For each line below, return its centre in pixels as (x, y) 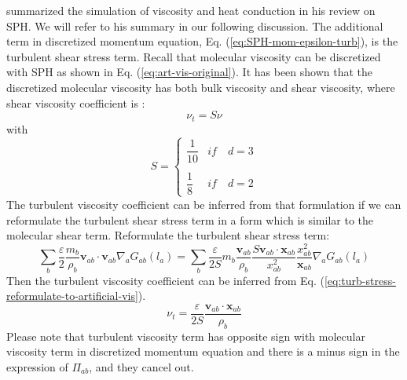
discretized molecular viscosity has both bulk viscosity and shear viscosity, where (201, 87)
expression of (37, 366)
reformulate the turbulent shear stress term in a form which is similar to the (190, 219)
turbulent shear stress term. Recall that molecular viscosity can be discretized (194, 56)
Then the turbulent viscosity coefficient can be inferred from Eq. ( (165, 280)
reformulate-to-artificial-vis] (72, 296)
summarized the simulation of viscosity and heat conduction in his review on (191, 10)
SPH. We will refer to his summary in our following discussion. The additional (195, 26)
